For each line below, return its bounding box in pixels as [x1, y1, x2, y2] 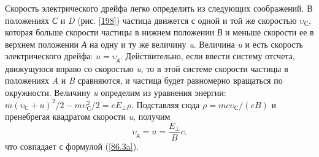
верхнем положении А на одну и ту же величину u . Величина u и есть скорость [5, 37, 303, 50]
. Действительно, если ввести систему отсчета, [120, 49, 295, 62]
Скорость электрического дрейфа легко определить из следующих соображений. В [5, 2, 313, 14]
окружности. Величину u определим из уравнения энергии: [5, 86, 226, 99]
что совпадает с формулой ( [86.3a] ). [5, 139, 139, 152]
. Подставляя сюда [131, 98, 200, 111]
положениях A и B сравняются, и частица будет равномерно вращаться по [5, 74, 283, 87]
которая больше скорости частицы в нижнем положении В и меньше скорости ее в [5, 26, 314, 38]
